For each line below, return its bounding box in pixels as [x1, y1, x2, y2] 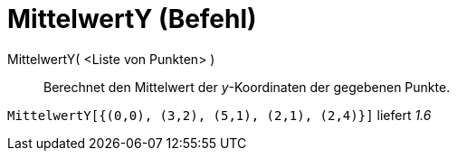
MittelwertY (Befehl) [7, 4, 257, 34]
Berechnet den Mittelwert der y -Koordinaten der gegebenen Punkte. [43, 79, 451, 95]
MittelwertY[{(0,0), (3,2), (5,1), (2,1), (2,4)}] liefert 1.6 [7, 107, 432, 123]
